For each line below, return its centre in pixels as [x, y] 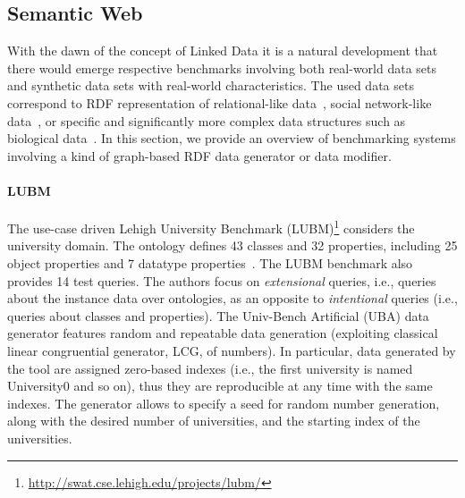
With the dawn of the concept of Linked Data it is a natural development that [223, 51]
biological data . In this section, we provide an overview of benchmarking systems [232, 138]
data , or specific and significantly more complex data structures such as [207, 120]
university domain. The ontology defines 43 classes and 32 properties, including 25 [232, 245]
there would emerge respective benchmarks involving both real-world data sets [222, 68]
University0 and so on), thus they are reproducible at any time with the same [220, 386]
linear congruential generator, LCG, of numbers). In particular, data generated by [232, 350]
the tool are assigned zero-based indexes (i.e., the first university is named [210, 368]
